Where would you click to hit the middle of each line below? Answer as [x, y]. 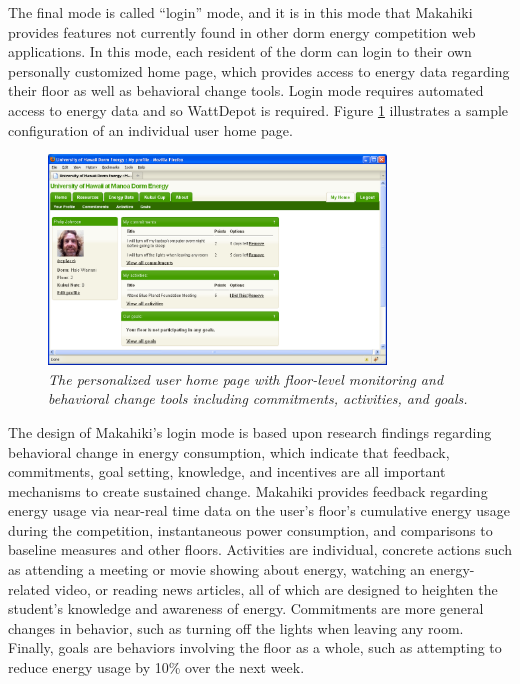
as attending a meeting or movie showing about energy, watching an [217, 569]
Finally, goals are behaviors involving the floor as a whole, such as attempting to [255, 647]
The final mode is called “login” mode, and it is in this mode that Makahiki [240, 12]
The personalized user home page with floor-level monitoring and [246, 378]
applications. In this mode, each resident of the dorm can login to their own [240, 51]
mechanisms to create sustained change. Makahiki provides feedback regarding [248, 490]
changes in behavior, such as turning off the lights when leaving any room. [236, 627]
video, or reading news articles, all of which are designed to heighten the [276, 588]
